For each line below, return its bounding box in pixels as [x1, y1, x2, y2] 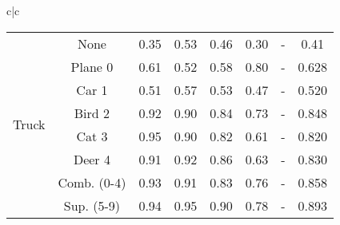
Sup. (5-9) [63, 195, 121, 215]
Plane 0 [70, 57, 114, 76]
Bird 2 [74, 103, 110, 122]
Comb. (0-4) [58, 172, 126, 191]
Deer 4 [73, 149, 110, 168]
